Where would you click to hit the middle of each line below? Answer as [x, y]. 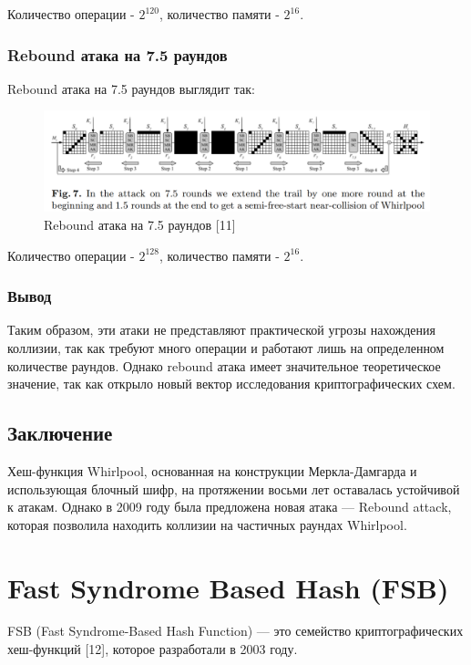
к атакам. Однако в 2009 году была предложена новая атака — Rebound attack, [230, 507]
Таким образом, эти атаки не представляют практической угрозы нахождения [221, 330]
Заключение [60, 433]
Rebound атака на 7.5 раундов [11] [140, 224]
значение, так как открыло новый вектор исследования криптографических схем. [231, 384]
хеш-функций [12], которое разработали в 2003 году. [153, 649]
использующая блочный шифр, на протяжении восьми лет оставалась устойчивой [234, 488]
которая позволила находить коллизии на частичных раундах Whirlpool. [207, 524]
